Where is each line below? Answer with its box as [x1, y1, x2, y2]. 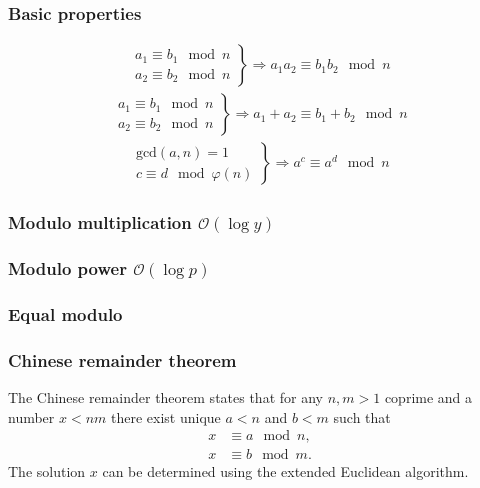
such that [333, 406, 391, 427]
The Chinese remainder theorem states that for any [8, 387, 323, 408]
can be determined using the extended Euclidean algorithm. [102, 461, 469, 482]
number [8, 406, 55, 427]
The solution [8, 461, 86, 482]
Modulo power [8, 256, 127, 281]
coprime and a [384, 387, 473, 408]
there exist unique [111, 406, 221, 427]
